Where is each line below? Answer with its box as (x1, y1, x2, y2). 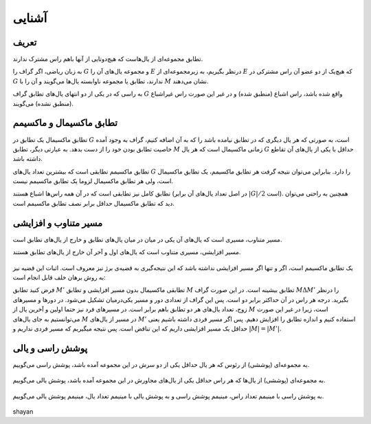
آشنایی (12, 10, 47, 25)
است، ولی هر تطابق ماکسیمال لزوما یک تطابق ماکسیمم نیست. (12, 177, 174, 185)
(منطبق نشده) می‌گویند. (12, 99, 74, 107)
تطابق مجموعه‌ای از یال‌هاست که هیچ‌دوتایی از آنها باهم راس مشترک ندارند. (12, 55, 203, 63)
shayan (12, 407, 34, 416)
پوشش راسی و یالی (12, 342, 88, 354)
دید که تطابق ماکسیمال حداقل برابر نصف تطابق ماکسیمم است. (12, 199, 175, 207)
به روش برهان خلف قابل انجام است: (12, 273, 106, 282)
